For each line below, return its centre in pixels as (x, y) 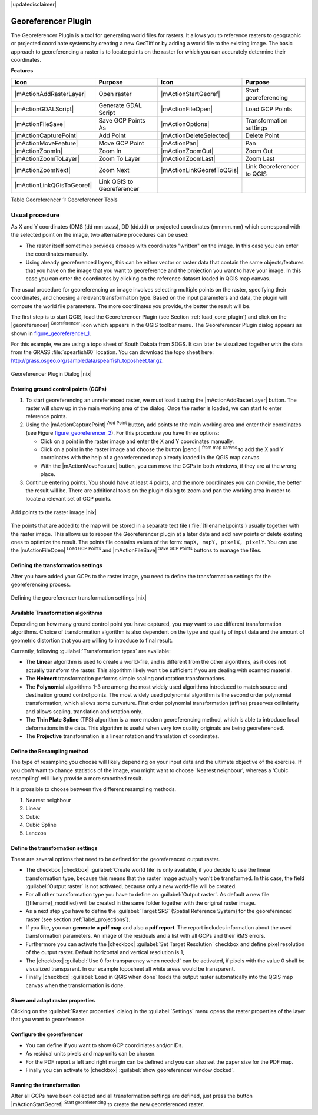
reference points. (47, 416)
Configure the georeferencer (47, 1034)
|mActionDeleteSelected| (195, 135)
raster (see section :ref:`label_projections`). (78, 919)
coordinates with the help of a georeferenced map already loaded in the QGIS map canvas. (151, 458)
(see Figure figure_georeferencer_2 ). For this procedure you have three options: (122, 433)
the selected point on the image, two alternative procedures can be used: (100, 235)
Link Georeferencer (272, 166)
